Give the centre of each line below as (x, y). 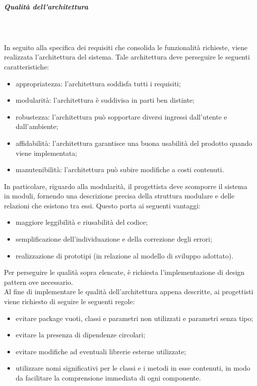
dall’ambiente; (37, 126)
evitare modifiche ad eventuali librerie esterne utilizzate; (101, 351)
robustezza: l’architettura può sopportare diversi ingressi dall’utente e (121, 116)
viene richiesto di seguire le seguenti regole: (69, 301)
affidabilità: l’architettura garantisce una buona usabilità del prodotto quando (134, 143)
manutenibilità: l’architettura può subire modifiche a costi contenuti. (120, 169)
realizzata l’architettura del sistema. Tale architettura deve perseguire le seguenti (127, 57)
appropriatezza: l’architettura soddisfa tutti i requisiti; (98, 83)
